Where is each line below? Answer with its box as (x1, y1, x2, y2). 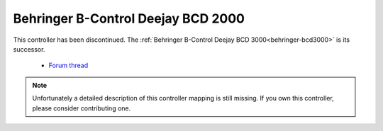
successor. (13, 45, 45, 53)
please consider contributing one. (32, 103, 131, 113)
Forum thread (48, 61, 89, 70)
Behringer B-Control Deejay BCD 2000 (13, 11, 245, 26)
